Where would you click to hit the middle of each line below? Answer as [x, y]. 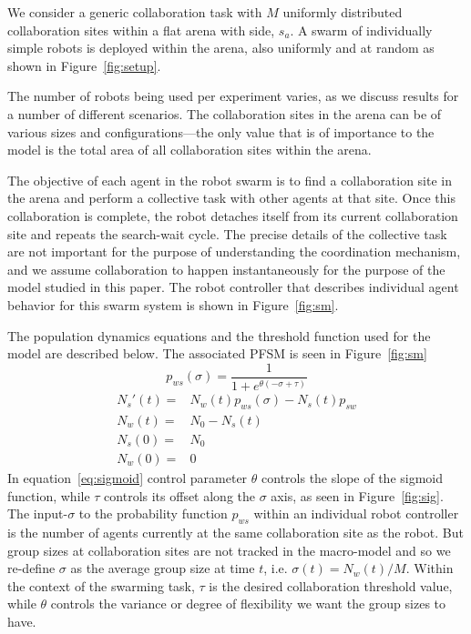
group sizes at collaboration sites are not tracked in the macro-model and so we [229, 550]
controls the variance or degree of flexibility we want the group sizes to [248, 604]
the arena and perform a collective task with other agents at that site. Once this [231, 198]
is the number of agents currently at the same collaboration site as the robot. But [235, 532]
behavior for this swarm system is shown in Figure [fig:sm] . [173, 304]
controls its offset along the [180, 495]
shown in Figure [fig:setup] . [84, 65]
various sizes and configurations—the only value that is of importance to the [221, 131]
